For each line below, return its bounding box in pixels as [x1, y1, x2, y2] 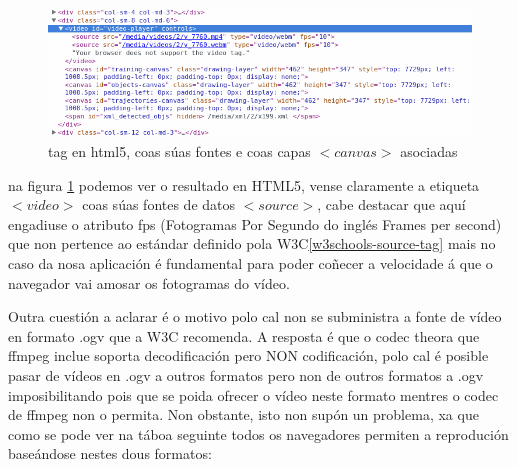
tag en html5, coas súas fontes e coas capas [48, 141, 311, 162]
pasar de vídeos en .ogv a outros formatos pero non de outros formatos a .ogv [8, 365, 484, 385]
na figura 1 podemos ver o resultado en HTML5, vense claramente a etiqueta [8, 174, 480, 195]
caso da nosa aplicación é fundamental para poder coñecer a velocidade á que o [8, 253, 493, 274]
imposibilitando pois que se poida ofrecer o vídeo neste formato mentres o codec [8, 384, 499, 405]
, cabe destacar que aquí [317, 194, 466, 215]
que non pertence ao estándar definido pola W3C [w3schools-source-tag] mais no [8, 233, 496, 254]
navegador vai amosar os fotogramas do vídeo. [8, 272, 290, 293]
